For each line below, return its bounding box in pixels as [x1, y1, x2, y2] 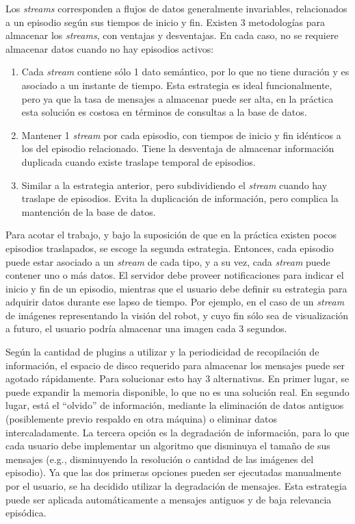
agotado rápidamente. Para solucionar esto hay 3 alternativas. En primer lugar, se [5, 371, 350, 386]
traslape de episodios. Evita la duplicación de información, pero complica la [21, 191, 339, 205]
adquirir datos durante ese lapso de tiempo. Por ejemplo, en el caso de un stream [5, 295, 345, 309]
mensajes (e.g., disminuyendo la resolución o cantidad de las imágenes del [5, 451, 314, 466]
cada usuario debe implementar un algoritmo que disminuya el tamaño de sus [5, 438, 330, 453]
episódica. [5, 506, 47, 520]
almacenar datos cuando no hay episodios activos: [5, 41, 214, 55]
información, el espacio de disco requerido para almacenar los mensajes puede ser [5, 358, 345, 372]
